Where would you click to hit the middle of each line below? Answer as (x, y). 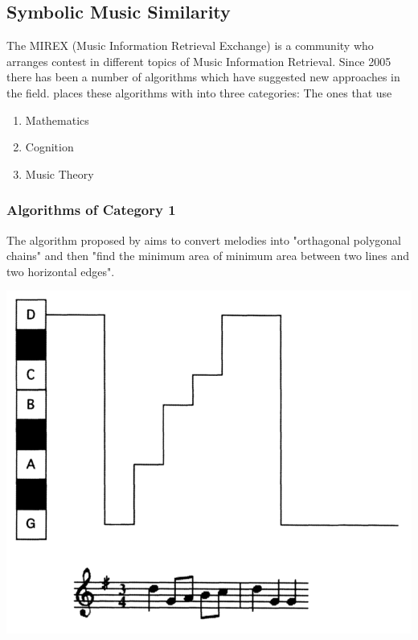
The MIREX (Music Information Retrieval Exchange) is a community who (190, 45)
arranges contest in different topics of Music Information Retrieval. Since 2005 (199, 61)
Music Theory (59, 173)
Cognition (49, 147)
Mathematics (57, 120)
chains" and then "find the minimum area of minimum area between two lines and (208, 256)
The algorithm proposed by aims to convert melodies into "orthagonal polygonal (204, 239)
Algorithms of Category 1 (91, 210)
